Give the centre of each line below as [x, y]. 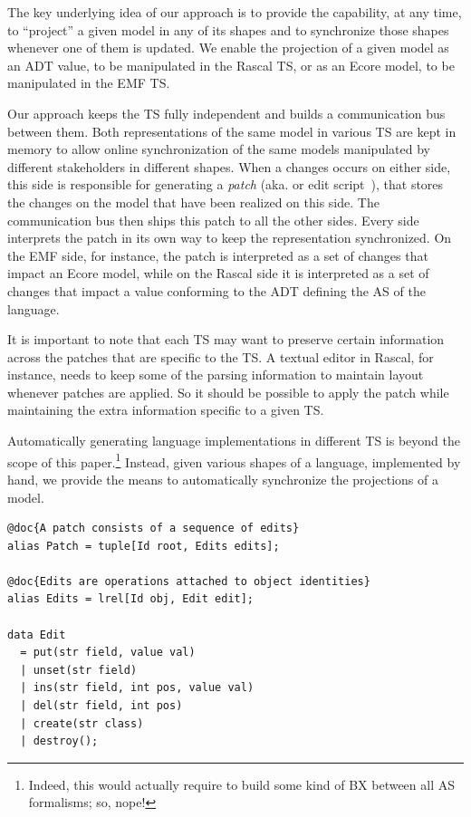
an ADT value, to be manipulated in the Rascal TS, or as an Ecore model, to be [231, 65]
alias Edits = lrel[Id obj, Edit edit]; [131, 599]
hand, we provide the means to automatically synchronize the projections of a [223, 479]
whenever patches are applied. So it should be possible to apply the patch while [228, 392]
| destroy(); [59, 741]
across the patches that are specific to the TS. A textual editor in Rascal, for [221, 356]
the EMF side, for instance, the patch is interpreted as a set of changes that [218, 255]
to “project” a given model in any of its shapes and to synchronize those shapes [228, 29]
